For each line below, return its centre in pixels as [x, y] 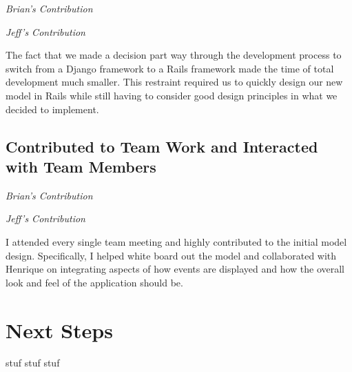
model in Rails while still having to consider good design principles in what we [172, 95]
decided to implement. [52, 109]
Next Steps [59, 330]
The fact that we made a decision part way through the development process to [174, 55]
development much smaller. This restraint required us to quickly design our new [174, 82]
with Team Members [81, 166]
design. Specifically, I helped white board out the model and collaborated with [171, 255]
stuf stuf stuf [33, 363]
